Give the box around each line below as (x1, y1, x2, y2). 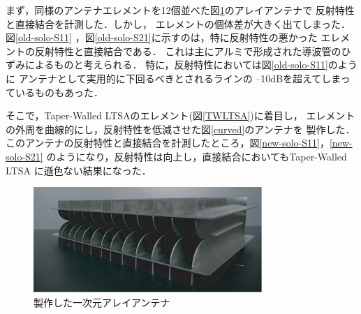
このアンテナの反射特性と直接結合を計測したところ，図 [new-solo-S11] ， (6, 135, 330, 150)
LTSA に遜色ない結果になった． (6, 163, 152, 177)
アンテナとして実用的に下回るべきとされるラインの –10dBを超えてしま (18, 70, 341, 85)
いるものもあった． (15, 84, 103, 99)
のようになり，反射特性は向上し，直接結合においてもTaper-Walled (46, 149, 347, 163)
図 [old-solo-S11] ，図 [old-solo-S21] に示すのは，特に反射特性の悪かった (6, 30, 318, 45)
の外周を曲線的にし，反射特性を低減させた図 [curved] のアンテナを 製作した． (6, 121, 355, 136)
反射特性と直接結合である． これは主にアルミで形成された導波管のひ (34, 43, 351, 58)
